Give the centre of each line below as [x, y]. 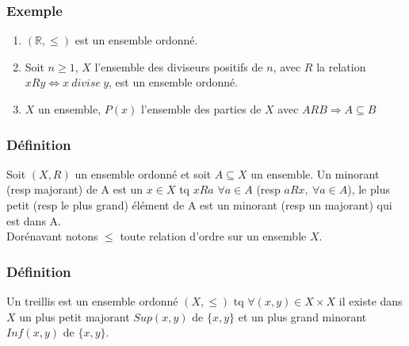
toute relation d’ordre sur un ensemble [213, 236]
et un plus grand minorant [302, 316]
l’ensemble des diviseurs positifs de [179, 66]
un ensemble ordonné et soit [143, 173]
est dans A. [34, 220]
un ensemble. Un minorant [315, 173]
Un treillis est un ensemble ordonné [92, 301]
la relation [341, 66]
